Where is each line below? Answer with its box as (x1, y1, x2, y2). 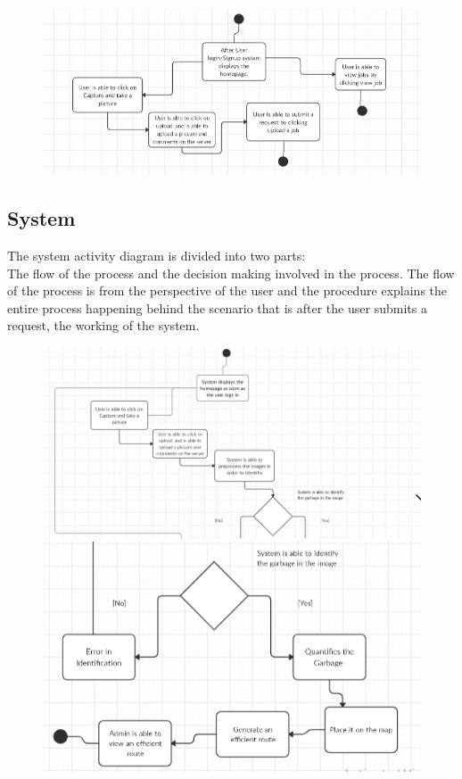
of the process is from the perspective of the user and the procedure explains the (7, 281, 448, 300)
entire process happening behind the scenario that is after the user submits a (7, 298, 427, 317)
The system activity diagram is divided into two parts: (7, 245, 306, 264)
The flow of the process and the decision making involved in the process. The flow (7, 263, 455, 282)
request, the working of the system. (7, 316, 200, 335)
